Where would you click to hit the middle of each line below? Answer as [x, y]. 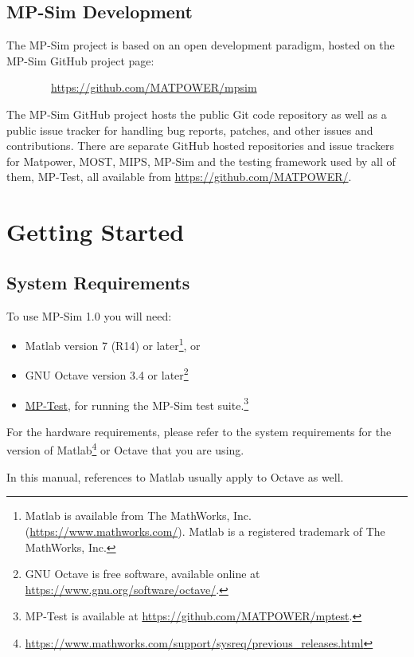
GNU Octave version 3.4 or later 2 [107, 374]
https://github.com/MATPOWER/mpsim [154, 87]
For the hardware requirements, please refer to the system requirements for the [199, 431]
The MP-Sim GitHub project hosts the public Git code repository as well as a [197, 114]
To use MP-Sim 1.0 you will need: [89, 315]
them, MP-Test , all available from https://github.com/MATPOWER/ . [179, 177]
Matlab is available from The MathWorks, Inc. [138, 515]
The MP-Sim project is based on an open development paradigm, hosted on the [201, 45]
